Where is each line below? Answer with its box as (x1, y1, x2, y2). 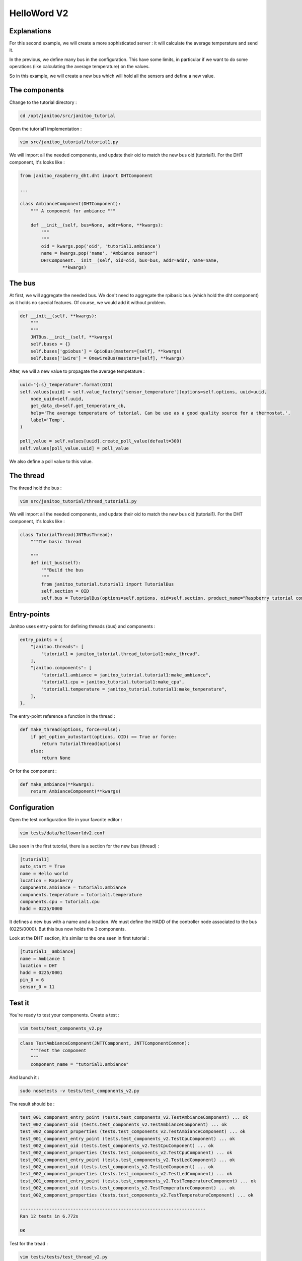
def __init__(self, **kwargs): (20, 313, 98, 319)
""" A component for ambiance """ (30, 208, 116, 214)
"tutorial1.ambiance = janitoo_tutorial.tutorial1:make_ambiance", (41, 672, 211, 678)
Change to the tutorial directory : (9, 99, 78, 105)
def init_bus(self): (30, 560, 82, 566)
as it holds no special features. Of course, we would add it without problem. (9, 299, 166, 305)
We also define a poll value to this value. (9, 458, 93, 464)
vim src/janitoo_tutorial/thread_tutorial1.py (20, 498, 137, 504)
